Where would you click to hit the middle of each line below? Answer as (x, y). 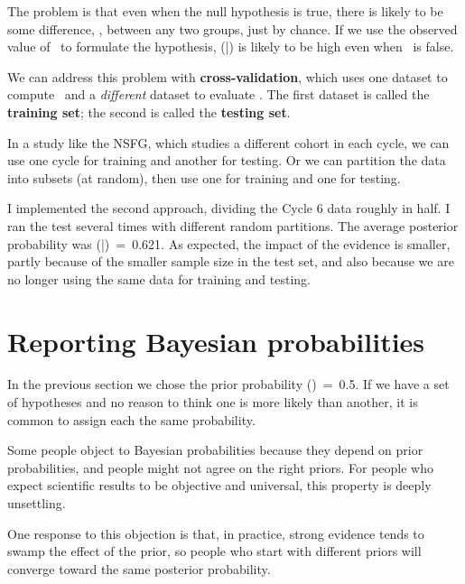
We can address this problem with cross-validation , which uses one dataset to (228, 76)
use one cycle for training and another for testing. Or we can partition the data (227, 160)
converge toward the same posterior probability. (139, 568)
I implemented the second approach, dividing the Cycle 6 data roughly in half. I (229, 208)
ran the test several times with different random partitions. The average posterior (233, 225)
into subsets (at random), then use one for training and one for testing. (204, 177)
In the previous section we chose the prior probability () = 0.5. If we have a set (228, 384)
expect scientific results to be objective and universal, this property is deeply (219, 485)
